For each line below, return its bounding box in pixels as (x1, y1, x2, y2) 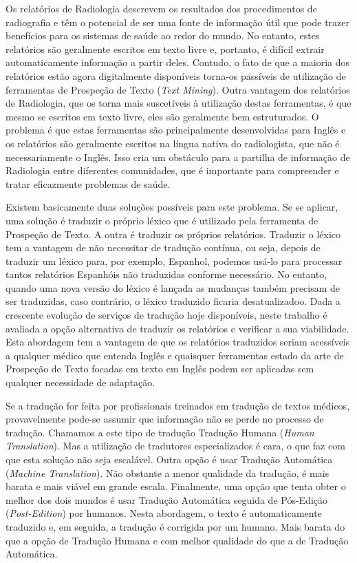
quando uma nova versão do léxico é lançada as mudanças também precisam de (6, 280, 340, 295)
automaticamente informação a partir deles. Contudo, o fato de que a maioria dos (6, 55, 350, 70)
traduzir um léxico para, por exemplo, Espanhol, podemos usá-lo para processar (6, 253, 343, 268)
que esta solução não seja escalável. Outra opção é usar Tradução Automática (6, 452, 333, 466)
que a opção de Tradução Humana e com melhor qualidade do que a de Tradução (6, 533, 349, 547)
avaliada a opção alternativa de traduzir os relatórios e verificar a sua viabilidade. (6, 321, 349, 335)
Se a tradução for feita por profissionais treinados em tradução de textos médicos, (6, 398, 350, 412)
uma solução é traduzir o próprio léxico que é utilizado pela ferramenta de (6, 213, 318, 227)
